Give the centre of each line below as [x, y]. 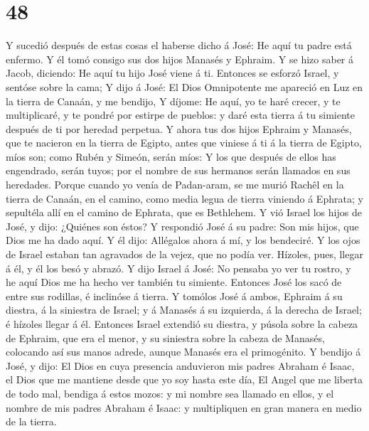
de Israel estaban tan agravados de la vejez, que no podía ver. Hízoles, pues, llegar [184, 254]
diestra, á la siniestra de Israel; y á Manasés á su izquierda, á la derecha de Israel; [184, 310]
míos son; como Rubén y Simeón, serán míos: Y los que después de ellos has [171, 156]
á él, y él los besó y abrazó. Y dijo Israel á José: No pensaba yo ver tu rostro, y [178, 268]
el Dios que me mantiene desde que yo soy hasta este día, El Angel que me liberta [184, 379]
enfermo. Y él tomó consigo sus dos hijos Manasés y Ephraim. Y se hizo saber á [180, 59]
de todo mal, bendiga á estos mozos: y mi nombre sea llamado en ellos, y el [170, 393]
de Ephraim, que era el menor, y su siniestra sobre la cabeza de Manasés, [165, 337]
